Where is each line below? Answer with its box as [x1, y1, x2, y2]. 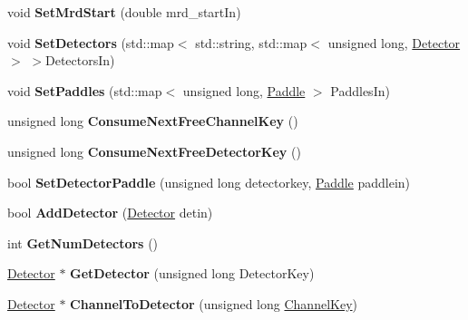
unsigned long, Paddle [182, 81, 306, 100]
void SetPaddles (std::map [7, 81, 162, 100]
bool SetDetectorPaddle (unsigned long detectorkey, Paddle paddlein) [7, 172, 411, 191]
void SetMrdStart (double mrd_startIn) [7, 3, 241, 21]
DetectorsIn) [44, 51, 115, 70]
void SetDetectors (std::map [7, 33, 174, 52]
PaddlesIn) [330, 81, 390, 100]
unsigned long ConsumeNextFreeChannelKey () [7, 112, 298, 131]
